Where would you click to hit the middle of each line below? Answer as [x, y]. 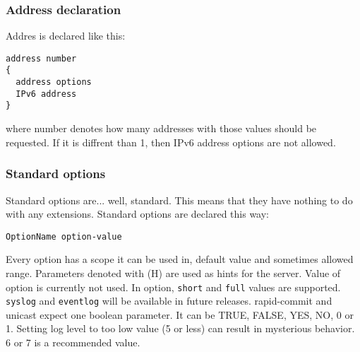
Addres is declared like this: [66, 36]
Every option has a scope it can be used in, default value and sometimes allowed [180, 259]
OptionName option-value [64, 236]
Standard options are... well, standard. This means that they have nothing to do [179, 200]
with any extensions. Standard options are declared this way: [138, 214]
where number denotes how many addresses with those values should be [161, 128]
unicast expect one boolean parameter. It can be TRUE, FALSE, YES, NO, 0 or [180, 314]
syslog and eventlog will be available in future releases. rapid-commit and [169, 301]
